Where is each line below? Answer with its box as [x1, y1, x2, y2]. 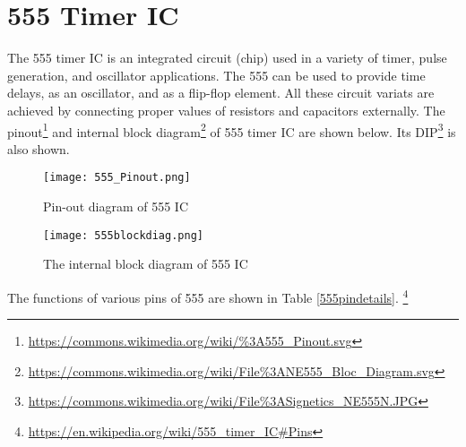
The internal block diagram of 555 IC [43, 254, 248, 273]
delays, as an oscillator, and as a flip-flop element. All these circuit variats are [7, 83, 435, 102]
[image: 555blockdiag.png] [43, 228, 203, 242]
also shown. [7, 139, 70, 158]
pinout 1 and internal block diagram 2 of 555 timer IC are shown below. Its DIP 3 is [7, 119, 456, 141]
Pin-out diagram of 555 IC [43, 197, 189, 215]
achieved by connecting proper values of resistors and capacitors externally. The [7, 100, 445, 119]
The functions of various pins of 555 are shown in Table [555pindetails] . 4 [7, 285, 409, 306]
